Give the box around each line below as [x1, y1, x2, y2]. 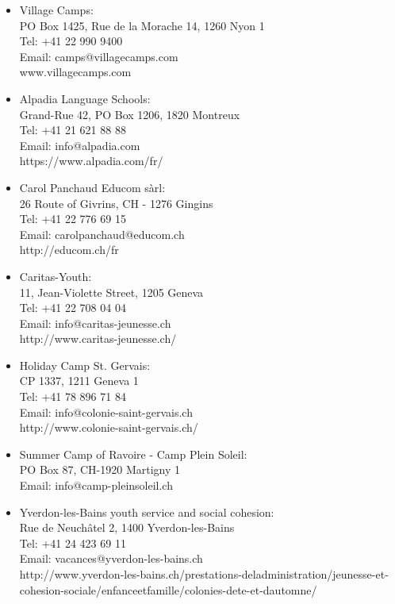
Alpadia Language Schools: [19, 90, 151, 106]
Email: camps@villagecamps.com [19, 48, 178, 64]
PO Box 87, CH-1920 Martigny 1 [19, 461, 181, 478]
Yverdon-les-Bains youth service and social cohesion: [19, 503, 274, 520]
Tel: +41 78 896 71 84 [19, 388, 126, 405]
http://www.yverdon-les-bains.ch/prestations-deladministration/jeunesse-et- [19, 566, 389, 582]
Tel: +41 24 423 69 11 [19, 534, 126, 551]
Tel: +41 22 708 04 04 [19, 299, 126, 316]
